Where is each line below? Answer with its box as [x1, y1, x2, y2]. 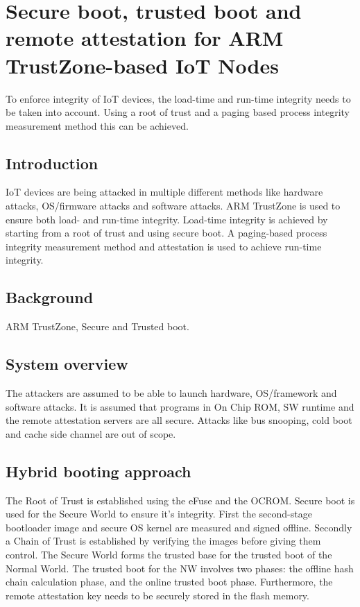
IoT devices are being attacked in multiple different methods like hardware [6, 185, 323, 199]
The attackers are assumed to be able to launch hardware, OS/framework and [6, 386, 337, 400]
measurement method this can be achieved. [6, 118, 189, 132]
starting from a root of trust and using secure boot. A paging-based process [6, 225, 327, 240]
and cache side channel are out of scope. [6, 426, 176, 441]
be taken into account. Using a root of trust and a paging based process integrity [6, 105, 350, 119]
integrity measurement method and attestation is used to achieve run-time [6, 239, 322, 253]
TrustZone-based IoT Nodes [6, 51, 279, 79]
